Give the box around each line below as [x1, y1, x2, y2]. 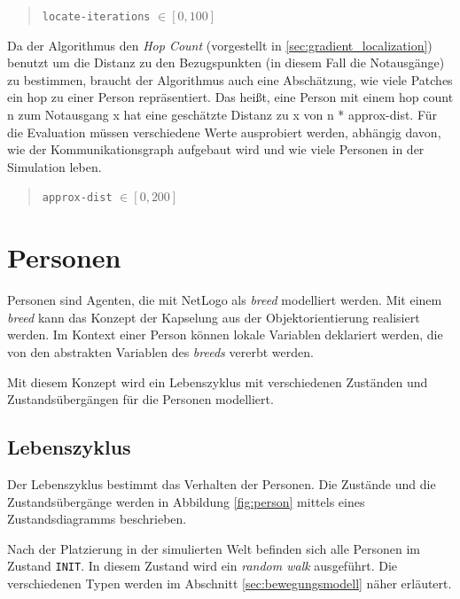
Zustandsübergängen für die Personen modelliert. [7, 390, 274, 408]
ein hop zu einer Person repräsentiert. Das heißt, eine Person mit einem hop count [7, 88, 454, 106]
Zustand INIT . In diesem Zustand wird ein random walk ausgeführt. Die [7, 556, 397, 575]
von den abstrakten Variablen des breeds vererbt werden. [7, 342, 314, 361]
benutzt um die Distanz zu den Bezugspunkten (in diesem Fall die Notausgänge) [7, 53, 445, 72]
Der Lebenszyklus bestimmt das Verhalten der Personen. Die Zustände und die [7, 474, 436, 493]
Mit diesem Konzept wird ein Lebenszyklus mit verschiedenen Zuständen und [7, 372, 428, 391]
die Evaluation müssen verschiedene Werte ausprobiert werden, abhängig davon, [7, 122, 441, 141]
